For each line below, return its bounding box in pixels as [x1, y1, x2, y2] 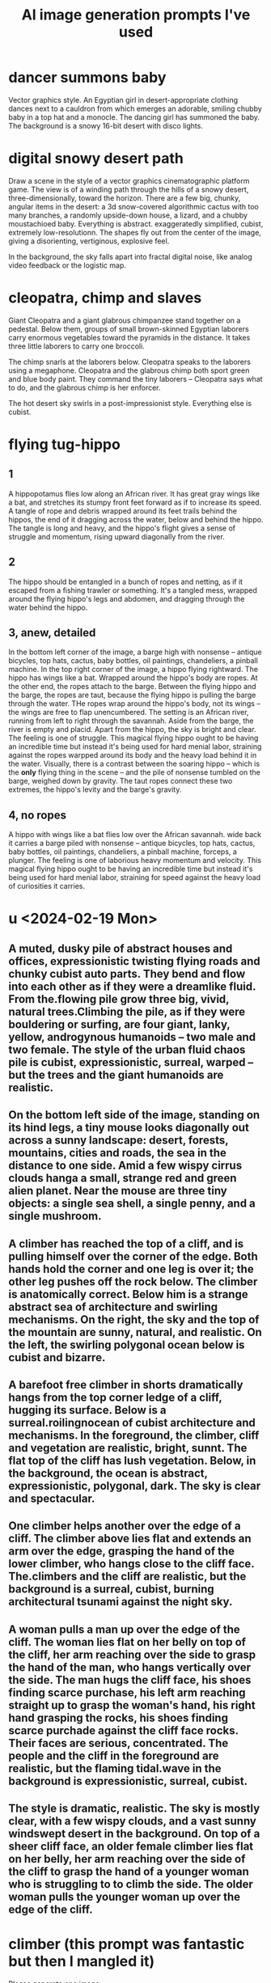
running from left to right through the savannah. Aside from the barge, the [8, 716, 254, 725]
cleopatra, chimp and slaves [8, 289, 202, 307]
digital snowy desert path [8, 150, 184, 167]
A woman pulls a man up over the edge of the [8, 1622, 240, 1636]
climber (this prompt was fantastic [8, 1935, 245, 1954]
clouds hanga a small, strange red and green [8, 1171, 237, 1186]
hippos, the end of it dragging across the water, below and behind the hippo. [8, 514, 264, 524]
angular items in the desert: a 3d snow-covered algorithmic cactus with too [8, 201, 259, 211]
